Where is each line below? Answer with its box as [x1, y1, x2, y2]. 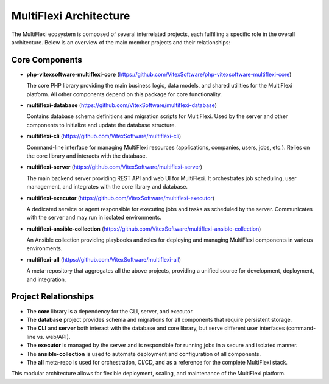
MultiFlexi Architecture [11, 9, 130, 23]
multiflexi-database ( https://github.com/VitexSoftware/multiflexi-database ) [26, 102, 218, 109]
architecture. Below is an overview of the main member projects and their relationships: [11, 38, 231, 46]
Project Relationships [11, 291, 94, 302]
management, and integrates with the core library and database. [26, 183, 188, 190]
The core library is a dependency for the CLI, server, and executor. [26, 307, 194, 315]
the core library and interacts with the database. [26, 152, 147, 159]
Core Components [11, 55, 82, 65]
